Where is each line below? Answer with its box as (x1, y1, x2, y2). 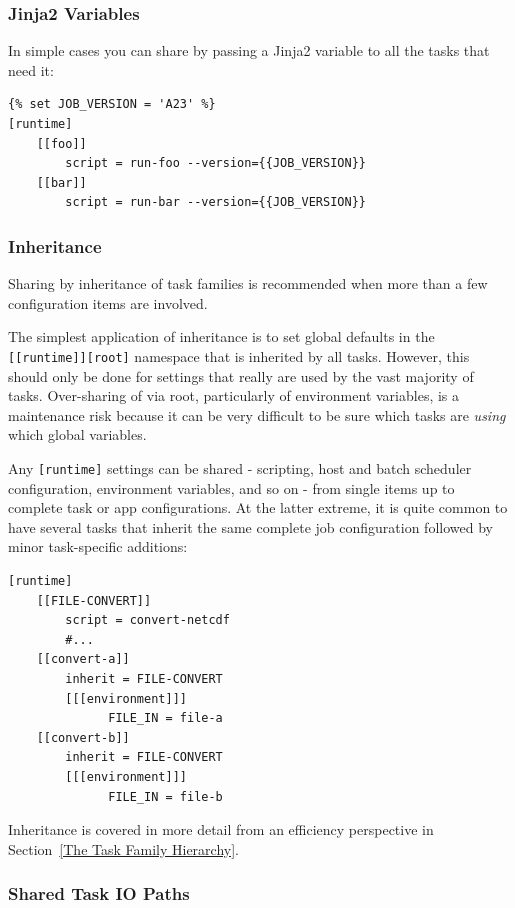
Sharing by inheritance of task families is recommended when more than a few (8, 273, 488, 294)
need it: (8, 59, 54, 80)
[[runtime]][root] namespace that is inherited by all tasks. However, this (8, 345, 470, 366)
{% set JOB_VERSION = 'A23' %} (8, 97, 216, 112)
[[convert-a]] (36, 652, 130, 667)
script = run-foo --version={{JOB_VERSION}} (65, 156, 366, 171)
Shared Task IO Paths (8, 881, 190, 906)
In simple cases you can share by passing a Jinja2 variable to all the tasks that (8, 40, 490, 61)
